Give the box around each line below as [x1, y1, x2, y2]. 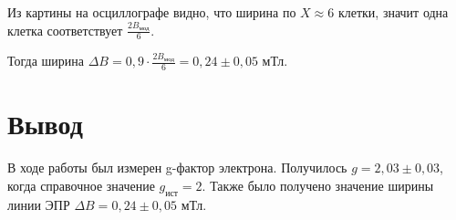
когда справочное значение [7, 175, 155, 194]
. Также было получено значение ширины [202, 175, 434, 194]
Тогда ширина [7, 51, 85, 70]
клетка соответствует [7, 20, 123, 39]
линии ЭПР [7, 194, 70, 214]
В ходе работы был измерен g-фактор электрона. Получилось [7, 158, 347, 177]
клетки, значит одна [337, 3, 449, 21]
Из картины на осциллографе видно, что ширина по [7, 3, 296, 21]
